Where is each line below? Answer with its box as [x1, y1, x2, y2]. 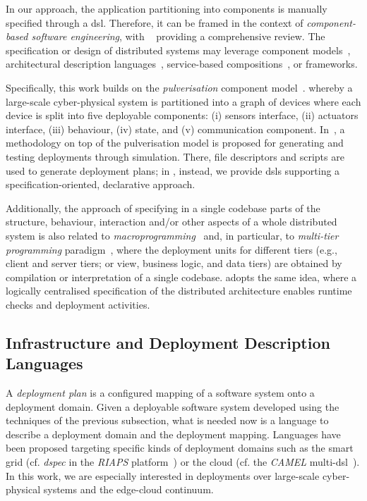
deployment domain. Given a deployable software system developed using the [6, 399, 339, 414]
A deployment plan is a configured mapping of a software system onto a [6, 385, 315, 400]
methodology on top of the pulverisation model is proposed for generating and [6, 135, 344, 150]
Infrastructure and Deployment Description [6, 331, 330, 353]
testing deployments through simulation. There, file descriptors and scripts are [6, 149, 344, 163]
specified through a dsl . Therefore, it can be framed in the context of [6, 15, 303, 30]
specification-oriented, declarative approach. [6, 177, 195, 192]
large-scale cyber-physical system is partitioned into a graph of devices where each [6, 94, 361, 109]
